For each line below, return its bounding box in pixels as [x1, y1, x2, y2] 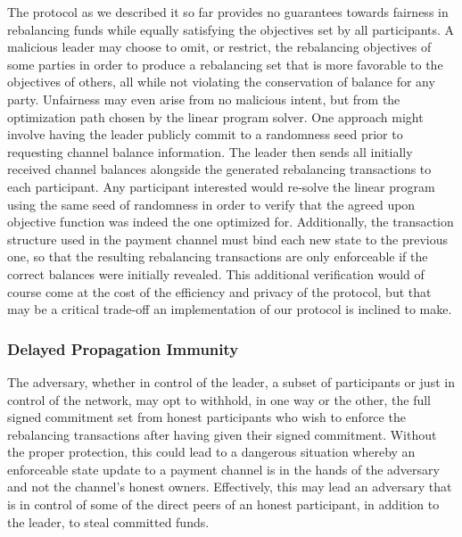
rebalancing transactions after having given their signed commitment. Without [7, 425, 437, 443]
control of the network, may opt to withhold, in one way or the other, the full [7, 390, 432, 409]
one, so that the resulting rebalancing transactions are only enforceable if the [7, 247, 428, 266]
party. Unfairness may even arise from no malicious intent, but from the [7, 89, 400, 108]
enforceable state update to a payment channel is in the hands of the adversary [7, 459, 440, 478]
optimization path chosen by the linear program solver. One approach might [7, 107, 424, 126]
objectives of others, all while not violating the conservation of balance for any [7, 72, 435, 91]
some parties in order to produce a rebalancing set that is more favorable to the [7, 54, 443, 73]
